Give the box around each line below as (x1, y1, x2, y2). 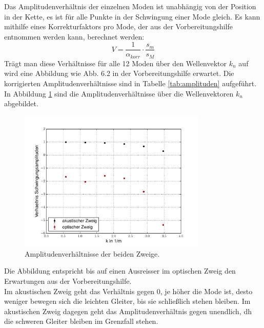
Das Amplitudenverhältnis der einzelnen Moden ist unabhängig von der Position (4, 1, 256, 11)
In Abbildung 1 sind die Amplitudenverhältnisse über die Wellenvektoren (4, 88, 234, 99)
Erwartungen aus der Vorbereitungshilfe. (4, 276, 132, 286)
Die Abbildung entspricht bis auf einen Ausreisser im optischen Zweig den (4, 265, 236, 276)
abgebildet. (4, 98, 38, 109)
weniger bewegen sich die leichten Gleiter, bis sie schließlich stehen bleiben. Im (4, 296, 251, 306)
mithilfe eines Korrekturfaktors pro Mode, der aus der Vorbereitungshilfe (4, 21, 233, 32)
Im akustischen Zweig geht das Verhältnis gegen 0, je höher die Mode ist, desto (4, 285, 253, 296)
